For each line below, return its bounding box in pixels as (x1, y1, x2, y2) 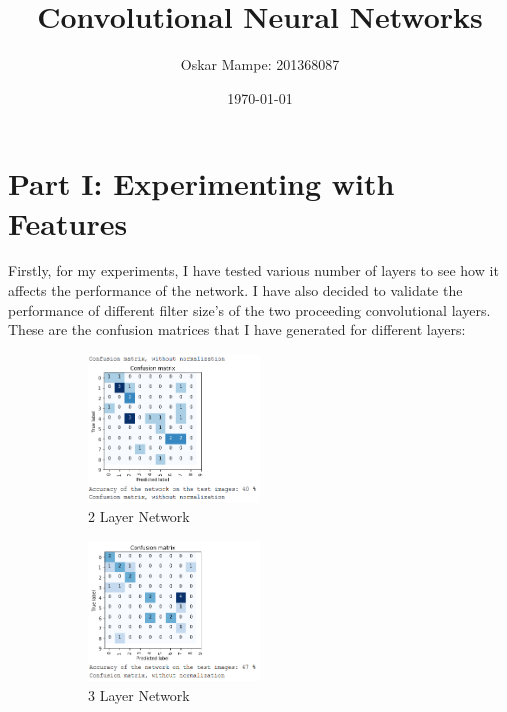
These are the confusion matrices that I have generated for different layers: (8, 319, 466, 340)
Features (8, 202, 128, 243)
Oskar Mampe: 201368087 (180, 54, 340, 75)
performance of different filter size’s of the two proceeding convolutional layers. (8, 299, 491, 320)
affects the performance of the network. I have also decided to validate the (8, 280, 463, 301)
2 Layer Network (88, 506, 190, 527)
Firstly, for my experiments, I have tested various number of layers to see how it (8, 260, 499, 281)
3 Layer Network (88, 684, 190, 705)
